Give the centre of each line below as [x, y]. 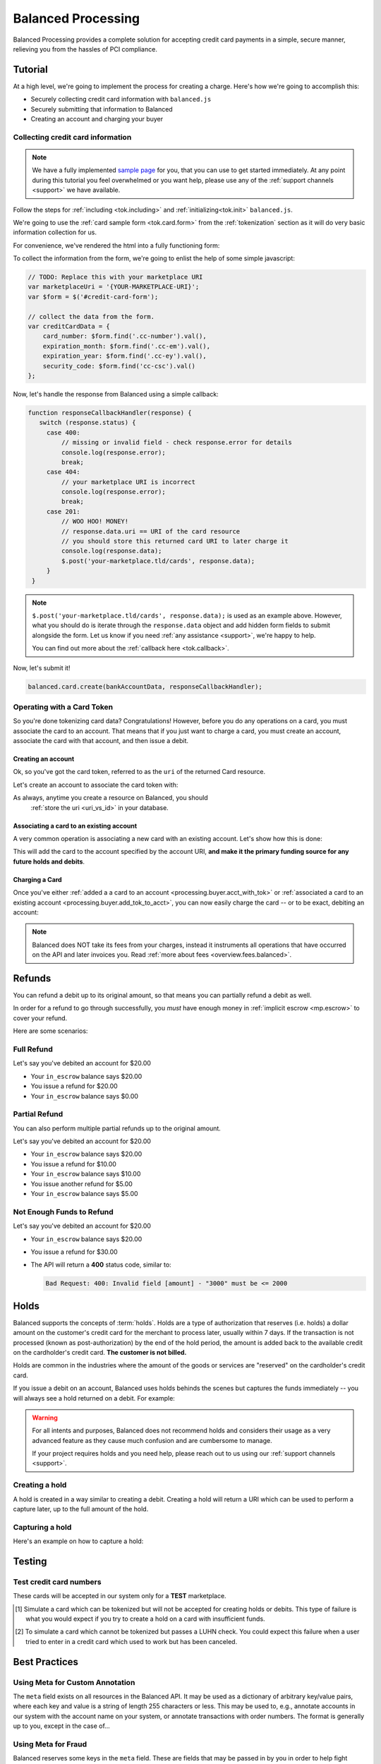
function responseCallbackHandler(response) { [110, 412]
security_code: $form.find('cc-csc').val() [119, 366]
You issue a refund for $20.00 [74, 1086]
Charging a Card [38, 879]
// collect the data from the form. [91, 316]
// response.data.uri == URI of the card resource [151, 531]
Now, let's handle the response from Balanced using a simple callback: [116, 394]
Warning [45, 1418]
